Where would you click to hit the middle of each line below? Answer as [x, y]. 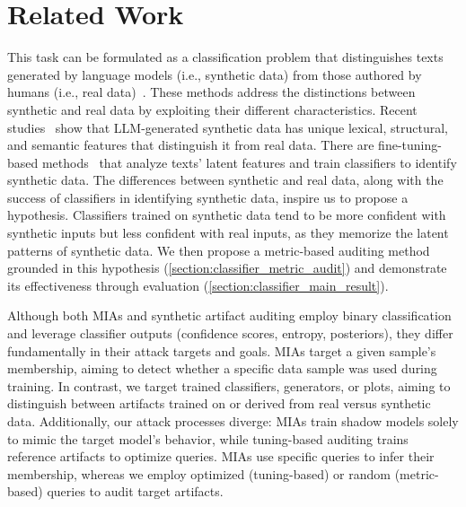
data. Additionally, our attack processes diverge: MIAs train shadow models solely [233, 421]
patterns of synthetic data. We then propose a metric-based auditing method [219, 250]
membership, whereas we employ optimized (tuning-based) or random [199, 473]
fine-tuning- [410, 145]
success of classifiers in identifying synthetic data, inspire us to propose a [208, 197]
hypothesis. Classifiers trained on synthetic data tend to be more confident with [227, 215]
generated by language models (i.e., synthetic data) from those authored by [215, 74]
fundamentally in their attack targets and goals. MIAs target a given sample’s [222, 350]
